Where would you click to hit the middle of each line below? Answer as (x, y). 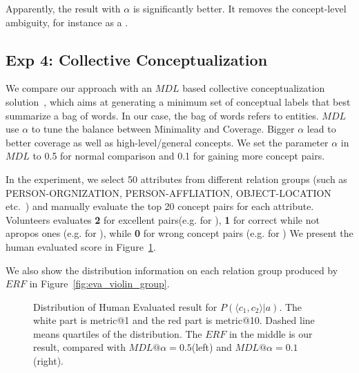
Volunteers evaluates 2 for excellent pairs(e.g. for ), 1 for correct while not (163, 219)
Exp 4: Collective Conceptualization (137, 59)
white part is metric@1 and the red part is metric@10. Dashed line (174, 320)
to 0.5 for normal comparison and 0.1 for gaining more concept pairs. (179, 156)
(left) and (212, 347)
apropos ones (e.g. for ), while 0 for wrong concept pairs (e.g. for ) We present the (179, 233)
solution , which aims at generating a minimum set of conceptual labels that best (178, 101)
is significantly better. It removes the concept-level (240, 8)
